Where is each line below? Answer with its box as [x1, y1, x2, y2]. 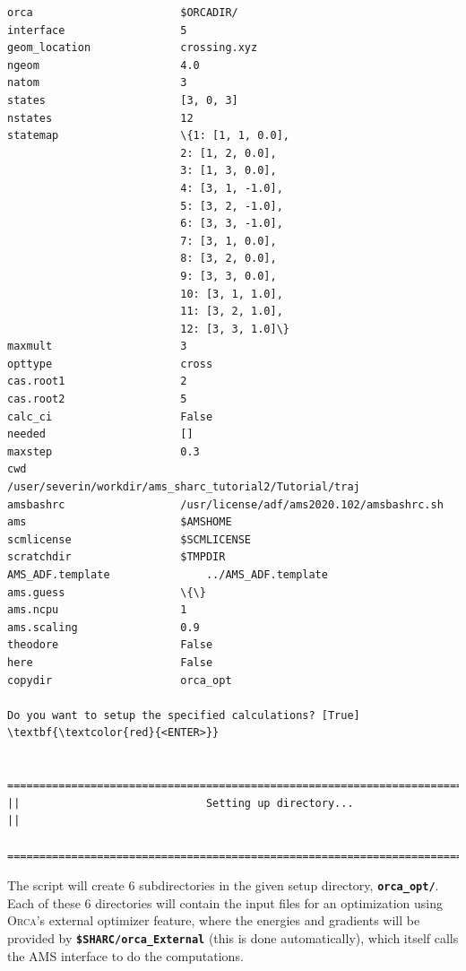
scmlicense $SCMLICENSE [7, 533, 252, 546]
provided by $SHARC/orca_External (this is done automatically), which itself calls [7, 928, 459, 947]
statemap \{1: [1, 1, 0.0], [7, 129, 289, 143]
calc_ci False [7, 410, 213, 423]
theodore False [7, 638, 213, 652]
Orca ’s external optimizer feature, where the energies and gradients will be [7, 911, 420, 930]
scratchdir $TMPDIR [7, 551, 226, 564]
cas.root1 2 [7, 375, 187, 388]
